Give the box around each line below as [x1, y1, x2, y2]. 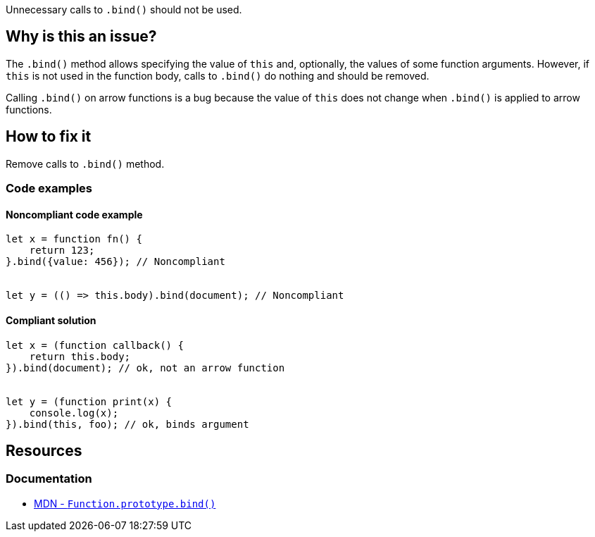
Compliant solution [6, 314, 96, 326]
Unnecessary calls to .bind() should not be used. [6, 4, 242, 16]
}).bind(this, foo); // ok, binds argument [6, 418, 249, 430]
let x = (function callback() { [6, 339, 184, 351]
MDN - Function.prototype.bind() [34, 497, 216, 510]
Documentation [6, 471, 92, 486]
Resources [6, 441, 82, 459]
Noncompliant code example [6, 208, 143, 221]
